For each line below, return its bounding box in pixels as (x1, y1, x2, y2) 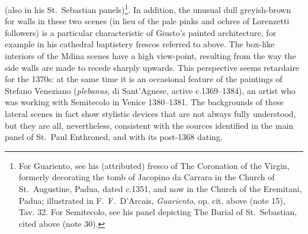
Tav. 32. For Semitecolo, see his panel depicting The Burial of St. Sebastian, (18, 206, 297, 218)
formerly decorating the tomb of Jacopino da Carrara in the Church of (18, 171, 275, 183)
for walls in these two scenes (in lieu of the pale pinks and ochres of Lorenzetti (5, 15, 290, 27)
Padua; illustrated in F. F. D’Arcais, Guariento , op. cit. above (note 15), (18, 194, 285, 206)
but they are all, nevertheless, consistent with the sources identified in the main (5, 119, 294, 131)
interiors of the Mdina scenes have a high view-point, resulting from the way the (5, 50, 296, 62)
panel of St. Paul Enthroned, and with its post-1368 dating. (5, 131, 223, 143)
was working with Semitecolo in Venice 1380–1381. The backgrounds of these (5, 96, 284, 108)
